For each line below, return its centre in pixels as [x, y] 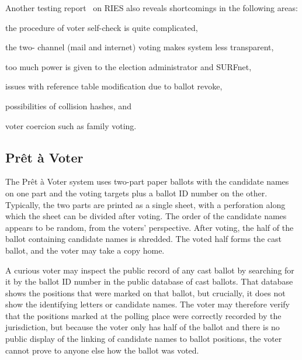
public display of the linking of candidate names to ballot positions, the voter [144, 339]
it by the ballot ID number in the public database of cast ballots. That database [149, 281]
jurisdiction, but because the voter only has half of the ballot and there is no [143, 327]
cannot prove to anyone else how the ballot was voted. [102, 350]
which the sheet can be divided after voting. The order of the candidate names [146, 216]
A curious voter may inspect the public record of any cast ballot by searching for [150, 270]
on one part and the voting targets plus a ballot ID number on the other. [136, 193]
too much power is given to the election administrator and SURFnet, [129, 66]
